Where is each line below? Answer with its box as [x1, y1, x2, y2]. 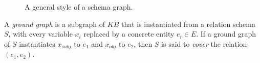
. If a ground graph [196, 28, 256, 39]
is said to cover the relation [161, 38, 247, 49]
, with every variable [8, 28, 73, 39]
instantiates [19, 38, 55, 49]
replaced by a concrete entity [83, 28, 175, 39]
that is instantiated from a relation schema [121, 18, 255, 29]
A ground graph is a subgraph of [4, 18, 105, 29]
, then [134, 38, 153, 49]
